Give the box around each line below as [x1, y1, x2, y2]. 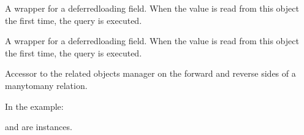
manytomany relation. [5, 79, 88, 91]
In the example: [5, 99, 64, 112]
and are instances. [5, 120, 72, 133]
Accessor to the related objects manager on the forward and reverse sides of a [5, 67, 296, 80]
